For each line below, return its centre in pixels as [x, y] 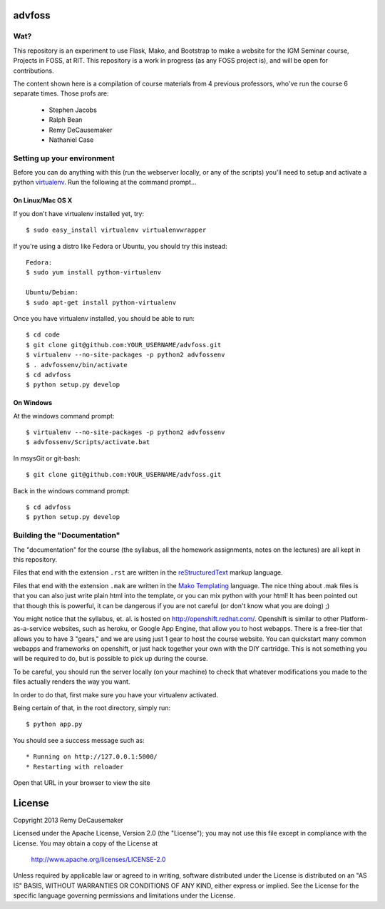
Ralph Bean [66, 120]
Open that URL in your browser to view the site [82, 782]
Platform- [354, 618]
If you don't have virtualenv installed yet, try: [78, 213]
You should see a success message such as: [79, 740]
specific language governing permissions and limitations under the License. [124, 895]
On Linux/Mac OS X [43, 200]
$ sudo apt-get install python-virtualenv [101, 302]
